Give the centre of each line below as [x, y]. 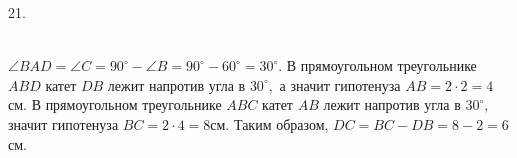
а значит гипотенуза [340, 84]
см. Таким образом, [269, 123]
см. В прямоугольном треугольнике [115, 104]
